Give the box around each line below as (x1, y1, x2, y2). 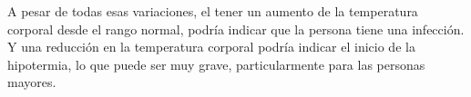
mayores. (7, 73, 56, 92)
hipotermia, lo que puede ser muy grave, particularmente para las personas (7, 54, 425, 73)
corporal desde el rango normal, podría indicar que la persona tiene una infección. (7, 19, 465, 38)
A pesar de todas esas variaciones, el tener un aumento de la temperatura (7, 2, 418, 20)
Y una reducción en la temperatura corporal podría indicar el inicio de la (7, 37, 415, 56)
